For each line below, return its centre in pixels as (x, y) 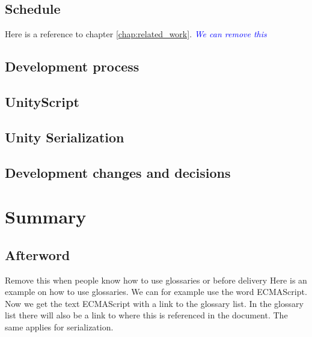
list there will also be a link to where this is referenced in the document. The (146, 315)
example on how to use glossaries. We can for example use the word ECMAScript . (156, 292)
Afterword (38, 254)
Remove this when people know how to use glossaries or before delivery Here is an (156, 280)
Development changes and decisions (118, 172)
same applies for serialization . (59, 326)
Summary (46, 217)
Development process (72, 66)
